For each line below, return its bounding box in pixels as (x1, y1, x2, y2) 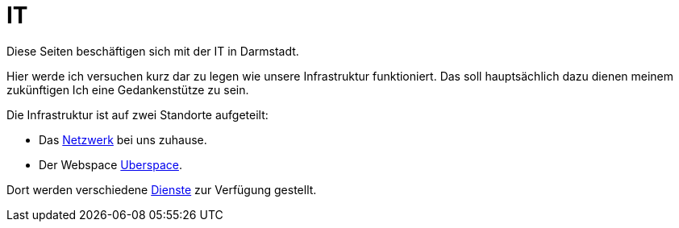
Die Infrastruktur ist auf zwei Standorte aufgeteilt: (6, 107, 269, 122)
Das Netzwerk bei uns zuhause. (39, 132, 207, 147)
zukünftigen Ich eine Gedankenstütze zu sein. (6, 82, 249, 97)
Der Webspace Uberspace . (39, 157, 182, 172)
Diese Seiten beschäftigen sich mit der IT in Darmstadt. (6, 44, 299, 58)
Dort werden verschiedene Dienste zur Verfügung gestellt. (6, 182, 317, 197)
